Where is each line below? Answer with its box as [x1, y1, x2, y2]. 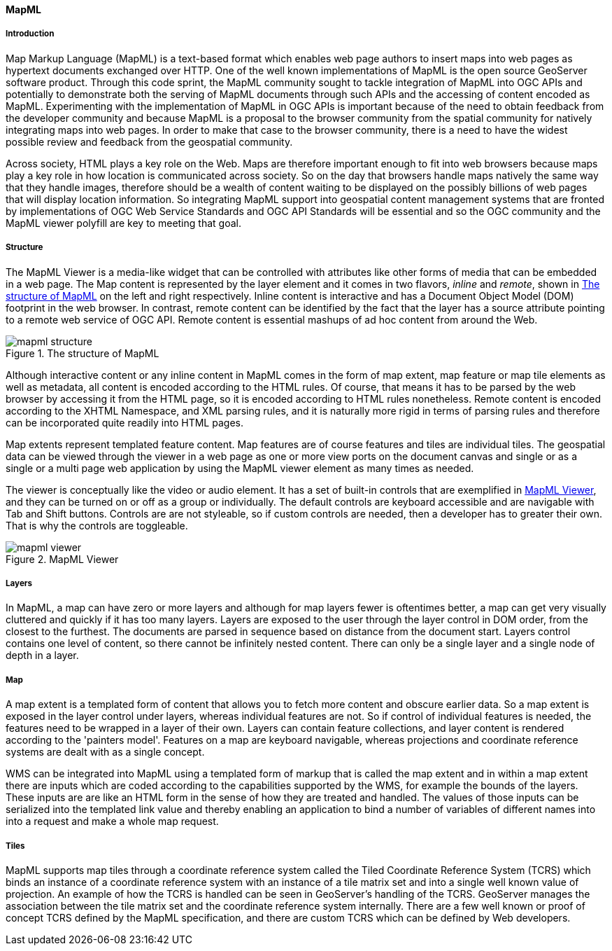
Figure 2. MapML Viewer [6, 553, 119, 565]
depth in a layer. [6, 649, 79, 662]
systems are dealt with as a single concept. [6, 746, 205, 758]
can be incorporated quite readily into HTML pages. [6, 416, 243, 429]
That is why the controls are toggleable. [6, 519, 188, 532]
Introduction [6, 29, 55, 39]
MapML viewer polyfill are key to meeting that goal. [6, 216, 241, 229]
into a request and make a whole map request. [6, 815, 219, 828]
